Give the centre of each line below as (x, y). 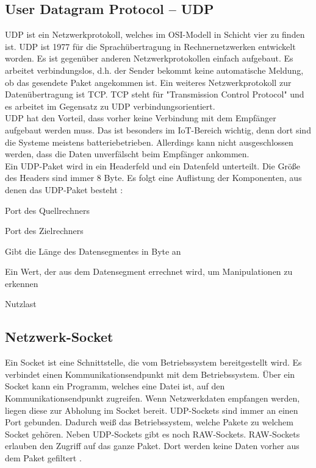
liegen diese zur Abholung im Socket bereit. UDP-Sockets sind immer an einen (152, 410)
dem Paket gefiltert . (43, 458)
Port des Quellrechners (47, 210)
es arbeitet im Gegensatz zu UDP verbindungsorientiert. (110, 106)
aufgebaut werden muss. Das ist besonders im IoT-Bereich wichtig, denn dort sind (158, 129)
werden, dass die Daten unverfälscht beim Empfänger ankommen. (127, 154)
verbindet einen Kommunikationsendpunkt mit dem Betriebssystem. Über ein (150, 374)
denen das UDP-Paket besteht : (64, 189)
